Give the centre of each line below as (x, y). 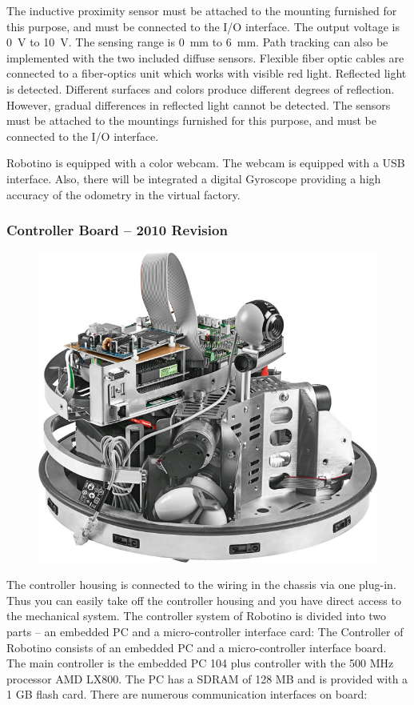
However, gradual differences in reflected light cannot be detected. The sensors (199, 104)
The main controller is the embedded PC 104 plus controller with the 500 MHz (200, 663)
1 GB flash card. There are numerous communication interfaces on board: (187, 694)
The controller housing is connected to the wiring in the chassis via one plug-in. (201, 585)
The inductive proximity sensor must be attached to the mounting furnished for (202, 10)
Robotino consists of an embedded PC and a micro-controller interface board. (197, 647)
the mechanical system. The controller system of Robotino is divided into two (197, 616)
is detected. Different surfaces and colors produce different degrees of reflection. (201, 88)
